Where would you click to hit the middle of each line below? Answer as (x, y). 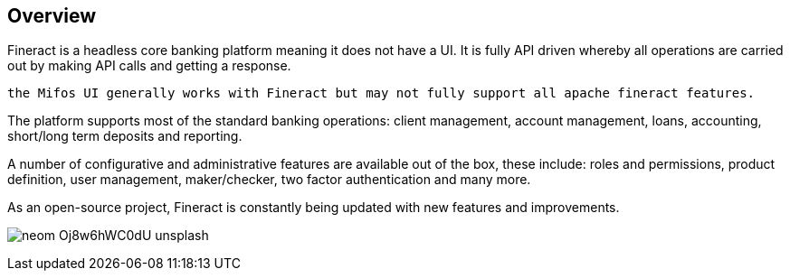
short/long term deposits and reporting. (125, 136)
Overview (52, 16)
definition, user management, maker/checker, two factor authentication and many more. (269, 180)
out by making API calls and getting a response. (149, 66)
